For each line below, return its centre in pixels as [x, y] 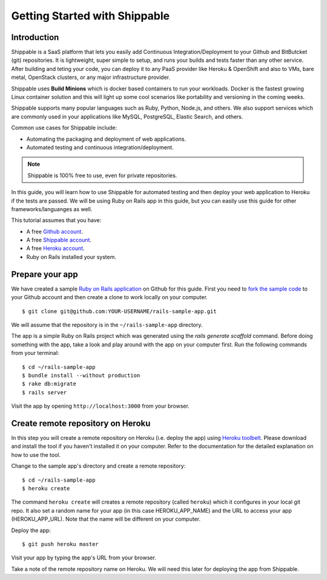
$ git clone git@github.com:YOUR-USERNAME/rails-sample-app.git [120, 311]
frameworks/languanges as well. [52, 209]
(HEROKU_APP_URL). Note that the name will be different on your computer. [106, 519]
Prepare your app [45, 274]
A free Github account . [54, 231]
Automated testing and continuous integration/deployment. [100, 147]
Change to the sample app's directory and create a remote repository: [98, 466]
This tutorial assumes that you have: [56, 220]
